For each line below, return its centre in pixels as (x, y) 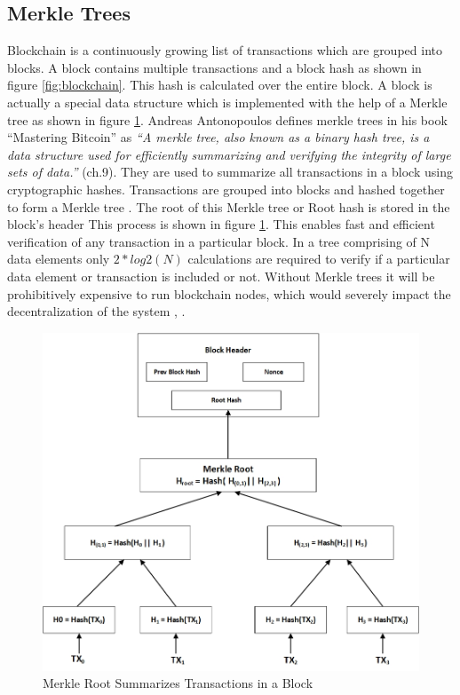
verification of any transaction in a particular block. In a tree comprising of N (219, 241)
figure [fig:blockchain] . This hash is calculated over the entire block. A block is (220, 85)
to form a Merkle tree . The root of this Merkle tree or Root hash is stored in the (229, 206)
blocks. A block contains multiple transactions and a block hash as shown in (214, 67)
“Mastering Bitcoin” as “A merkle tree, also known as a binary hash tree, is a (218, 137)
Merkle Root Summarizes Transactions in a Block (178, 683)
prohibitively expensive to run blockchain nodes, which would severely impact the (229, 293)
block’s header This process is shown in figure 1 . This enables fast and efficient (221, 224)
